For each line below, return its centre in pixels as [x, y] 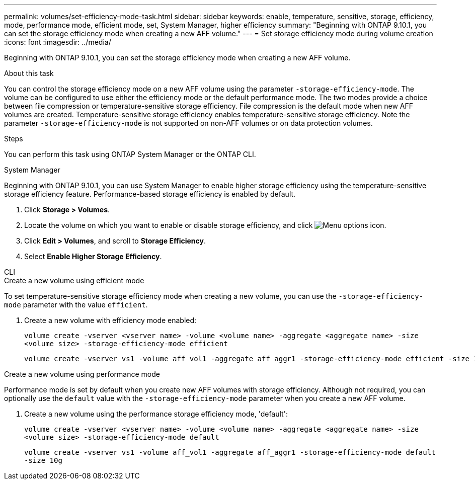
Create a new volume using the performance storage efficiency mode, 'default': [156, 414]
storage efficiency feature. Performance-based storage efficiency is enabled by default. [150, 194]
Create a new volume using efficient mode [74, 280]
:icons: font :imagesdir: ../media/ [58, 42]
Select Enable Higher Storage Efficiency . [93, 256]
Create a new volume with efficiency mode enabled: [110, 320]
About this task [29, 73]
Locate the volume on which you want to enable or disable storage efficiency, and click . [205, 225]
